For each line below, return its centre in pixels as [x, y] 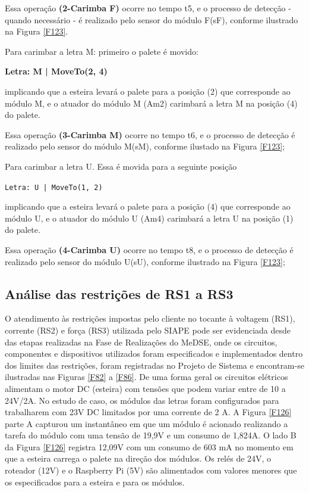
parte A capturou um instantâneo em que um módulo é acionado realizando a [146, 423]
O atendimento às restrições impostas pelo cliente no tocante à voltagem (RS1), [150, 318]
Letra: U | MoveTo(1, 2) [54, 187]
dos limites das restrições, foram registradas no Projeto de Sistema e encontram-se [154, 365]
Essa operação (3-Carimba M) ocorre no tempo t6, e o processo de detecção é [150, 134]
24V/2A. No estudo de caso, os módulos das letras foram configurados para [142, 400]
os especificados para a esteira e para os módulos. [95, 482]
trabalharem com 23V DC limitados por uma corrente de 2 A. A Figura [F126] [148, 412]
